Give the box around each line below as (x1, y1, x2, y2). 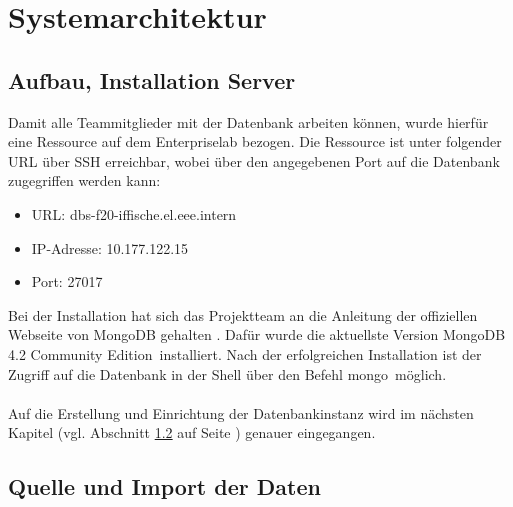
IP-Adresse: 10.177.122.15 (31, 237, 189, 258)
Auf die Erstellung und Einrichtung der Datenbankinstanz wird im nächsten (8, 402, 474, 423)
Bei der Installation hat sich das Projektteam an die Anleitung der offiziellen (8, 304, 478, 325)
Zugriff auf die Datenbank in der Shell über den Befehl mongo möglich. (8, 363, 447, 384)
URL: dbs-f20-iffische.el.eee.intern (31, 203, 237, 224)
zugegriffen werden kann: (8, 170, 161, 191)
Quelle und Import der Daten (8, 471, 321, 502)
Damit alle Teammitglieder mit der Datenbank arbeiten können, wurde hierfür (8, 111, 489, 132)
